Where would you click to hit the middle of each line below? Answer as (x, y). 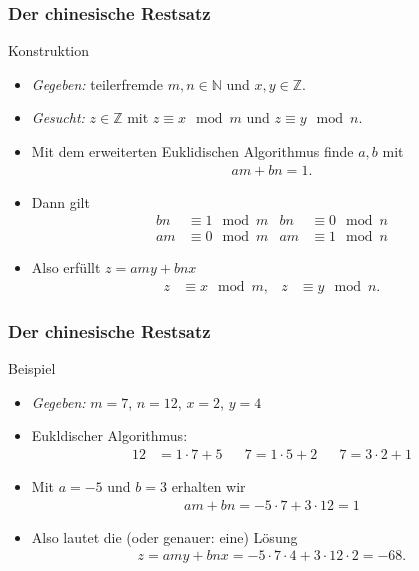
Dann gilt (60, 201)
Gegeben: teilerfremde (97, 83)
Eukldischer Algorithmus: (109, 435)
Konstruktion (49, 50)
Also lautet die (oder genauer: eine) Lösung (164, 536)
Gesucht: (58, 117)
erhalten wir (208, 485)
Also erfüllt (66, 267)
